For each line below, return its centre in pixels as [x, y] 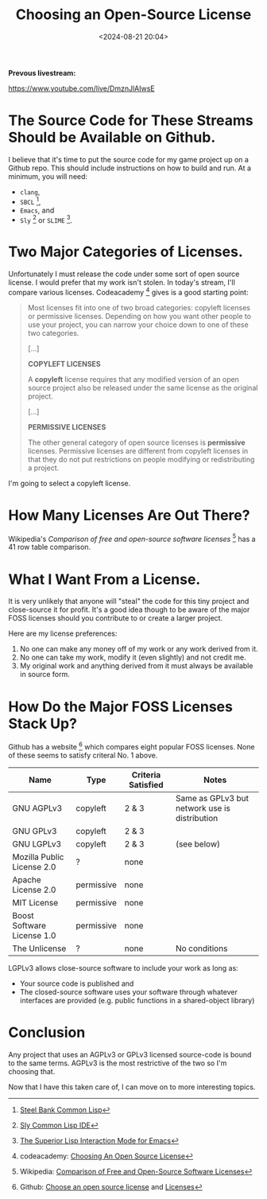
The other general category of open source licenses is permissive [136, 442]
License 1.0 [34, 935]
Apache [27, 879]
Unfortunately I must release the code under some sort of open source [124, 274]
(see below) [198, 843]
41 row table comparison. [50, 547]
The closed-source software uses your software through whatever [129, 991]
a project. [43, 468]
